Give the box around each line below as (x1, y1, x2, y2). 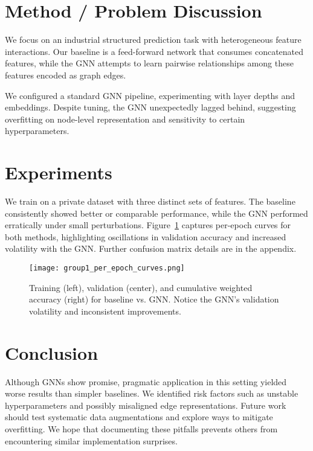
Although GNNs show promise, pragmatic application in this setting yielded (5, 375, 287, 388)
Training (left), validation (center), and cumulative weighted (29, 281, 253, 293)
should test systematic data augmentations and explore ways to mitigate (5, 411, 273, 423)
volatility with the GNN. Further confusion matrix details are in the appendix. (5, 242, 297, 255)
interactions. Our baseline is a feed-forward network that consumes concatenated (5, 45, 304, 57)
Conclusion (5, 340, 98, 365)
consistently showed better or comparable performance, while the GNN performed (5, 206, 308, 219)
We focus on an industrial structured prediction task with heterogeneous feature (5, 33, 302, 46)
